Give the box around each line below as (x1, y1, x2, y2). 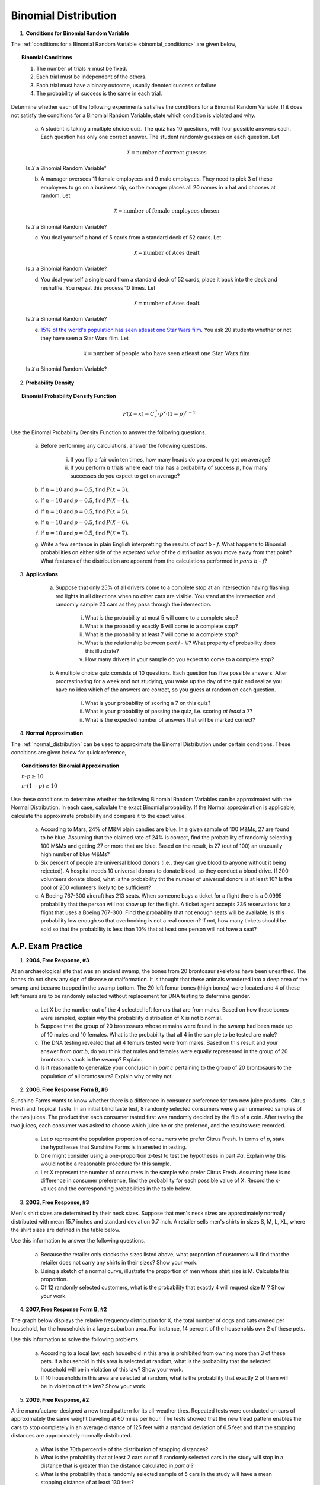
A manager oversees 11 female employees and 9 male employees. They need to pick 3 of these (40, 175, 273, 182)
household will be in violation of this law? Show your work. (40, 1366, 184, 1373)
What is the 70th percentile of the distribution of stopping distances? (40, 1445, 209, 1452)
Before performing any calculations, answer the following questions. (40, 443, 207, 450)
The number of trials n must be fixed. (36, 65, 127, 72)
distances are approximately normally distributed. (11, 1432, 132, 1439)
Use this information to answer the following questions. (11, 1237, 146, 1244)
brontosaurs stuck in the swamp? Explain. (40, 1056, 142, 1063)
